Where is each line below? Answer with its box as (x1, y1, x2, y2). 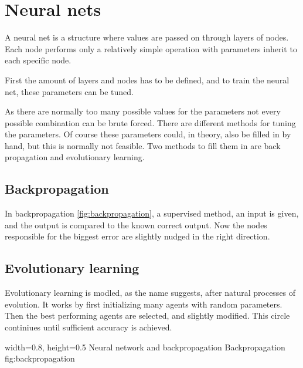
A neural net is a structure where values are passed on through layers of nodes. (5, 31, 289, 43)
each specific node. (5, 54, 72, 66)
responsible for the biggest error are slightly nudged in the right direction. (5, 230, 270, 242)
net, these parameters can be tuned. (5, 85, 134, 97)
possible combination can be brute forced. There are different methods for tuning (5, 116, 296, 129)
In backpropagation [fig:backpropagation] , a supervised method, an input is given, (5, 207, 299, 220)
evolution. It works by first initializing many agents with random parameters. (5, 298, 282, 310)
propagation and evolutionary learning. (5, 151, 145, 163)
